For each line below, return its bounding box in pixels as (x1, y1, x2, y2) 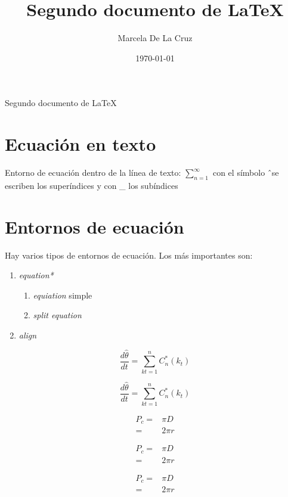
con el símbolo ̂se (212, 166, 279, 179)
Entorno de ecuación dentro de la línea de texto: (5, 166, 181, 179)
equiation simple (33, 288, 92, 301)
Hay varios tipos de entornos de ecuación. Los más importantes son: (5, 248, 253, 261)
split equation (33, 309, 82, 321)
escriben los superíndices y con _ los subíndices (5, 179, 178, 191)
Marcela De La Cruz (117, 32, 193, 44)
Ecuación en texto (5, 132, 156, 156)
